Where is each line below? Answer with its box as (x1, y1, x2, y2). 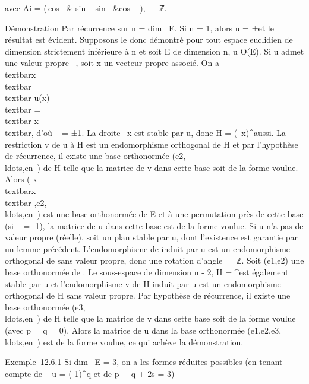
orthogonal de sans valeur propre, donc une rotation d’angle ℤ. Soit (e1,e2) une (5, 254, 304, 266)
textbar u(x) (5, 91, 50, 104)
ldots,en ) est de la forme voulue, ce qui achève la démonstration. (5, 335, 244, 348)
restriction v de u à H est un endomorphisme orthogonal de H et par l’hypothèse (5, 138, 298, 150)
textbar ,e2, (5, 196, 47, 208)
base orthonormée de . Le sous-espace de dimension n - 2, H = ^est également (5, 266, 289, 278)
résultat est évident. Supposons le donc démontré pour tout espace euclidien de (5, 33, 293, 46)
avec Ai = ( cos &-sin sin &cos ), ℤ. (5, 2, 167, 14)
